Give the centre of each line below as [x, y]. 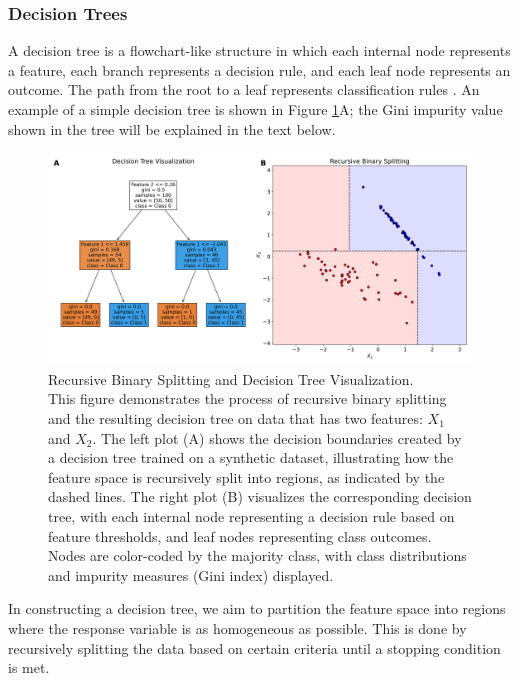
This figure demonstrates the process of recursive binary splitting [247, 398]
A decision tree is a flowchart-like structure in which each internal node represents [259, 50]
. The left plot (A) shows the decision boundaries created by [277, 437]
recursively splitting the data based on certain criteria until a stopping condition [254, 647]
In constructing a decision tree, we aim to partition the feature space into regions [257, 608]
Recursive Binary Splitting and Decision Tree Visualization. [231, 378]
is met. [29, 667]
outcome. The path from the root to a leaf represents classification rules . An [244, 89]
